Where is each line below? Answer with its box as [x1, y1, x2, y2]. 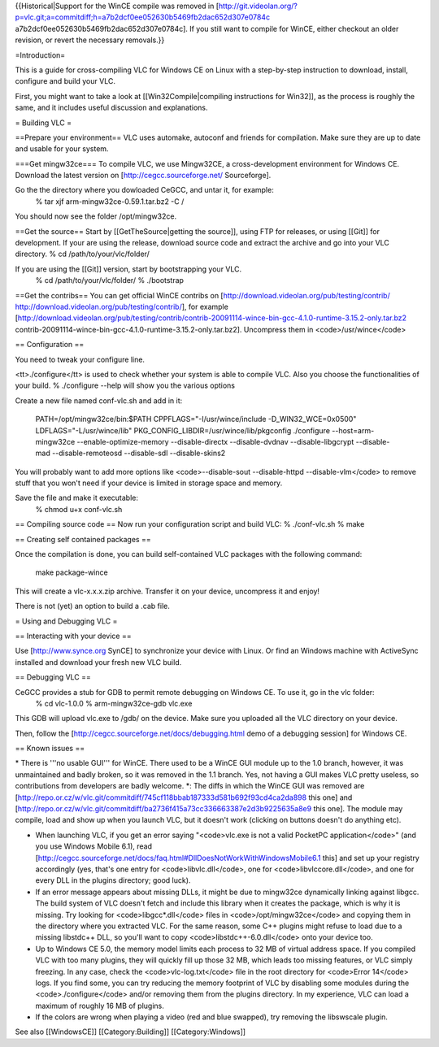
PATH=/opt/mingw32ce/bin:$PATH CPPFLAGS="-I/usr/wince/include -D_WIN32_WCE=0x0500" [35, 415, 357, 424]
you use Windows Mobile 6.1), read [35, 841, 152, 851]
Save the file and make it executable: [15, 493, 138, 503]
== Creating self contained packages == [15, 534, 151, 544]
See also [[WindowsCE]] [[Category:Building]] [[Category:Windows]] [15, 1027, 246, 1036]
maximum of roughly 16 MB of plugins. [35, 1001, 164, 1010]
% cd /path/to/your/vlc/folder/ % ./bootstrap [35, 276, 185, 285]
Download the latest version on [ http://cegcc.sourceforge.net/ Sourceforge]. [15, 171, 272, 180]
